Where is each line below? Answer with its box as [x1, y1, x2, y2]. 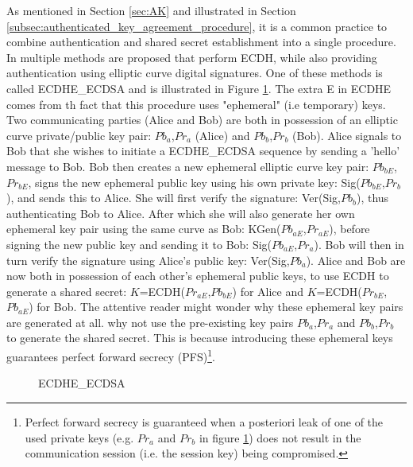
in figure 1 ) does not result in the [199, 429, 361, 446]
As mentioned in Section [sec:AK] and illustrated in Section [6, 2, 296, 18]
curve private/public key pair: [6, 126, 152, 143]
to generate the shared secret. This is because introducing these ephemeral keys [6, 329, 393, 346]
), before [329, 220, 370, 237]
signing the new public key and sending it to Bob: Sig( [6, 235, 272, 252]
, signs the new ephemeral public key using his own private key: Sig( [28, 173, 361, 190]
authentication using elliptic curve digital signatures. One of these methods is [6, 64, 383, 81]
